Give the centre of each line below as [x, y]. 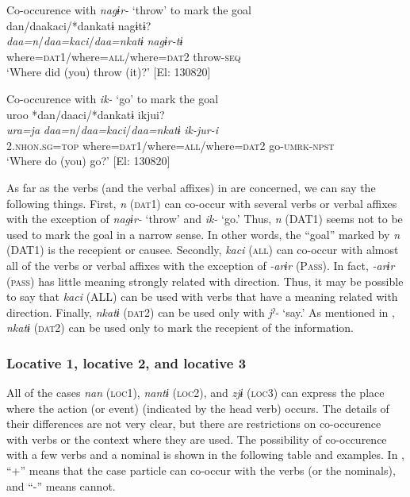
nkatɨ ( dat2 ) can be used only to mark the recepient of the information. [180, 327]
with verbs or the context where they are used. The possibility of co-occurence [197, 439]
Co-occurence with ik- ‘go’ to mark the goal [113, 98]
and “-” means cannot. [61, 485]
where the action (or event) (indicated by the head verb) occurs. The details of [198, 408]
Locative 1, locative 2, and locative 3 [126, 362]
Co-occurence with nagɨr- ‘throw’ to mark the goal [129, 10]
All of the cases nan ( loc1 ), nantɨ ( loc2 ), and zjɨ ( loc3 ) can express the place [195, 393]
